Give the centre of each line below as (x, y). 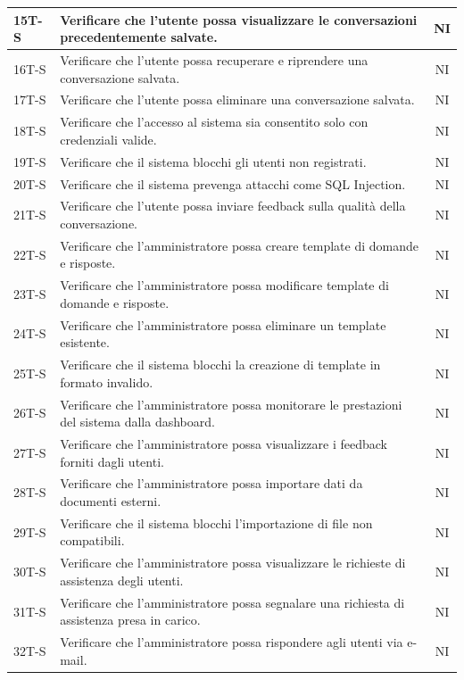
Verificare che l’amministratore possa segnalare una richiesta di (232, 602)
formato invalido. (107, 381)
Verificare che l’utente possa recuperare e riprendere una (214, 59)
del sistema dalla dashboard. (137, 422)
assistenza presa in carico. (130, 620)
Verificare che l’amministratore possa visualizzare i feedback (224, 443)
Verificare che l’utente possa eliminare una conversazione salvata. (237, 100)
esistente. (85, 342)
